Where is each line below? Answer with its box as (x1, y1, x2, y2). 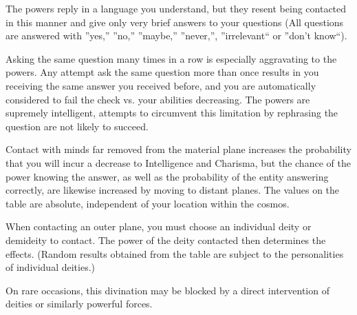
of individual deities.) (6, 260, 96, 274)
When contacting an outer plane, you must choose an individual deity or (6, 219, 312, 234)
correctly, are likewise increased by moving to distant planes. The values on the (6, 183, 340, 197)
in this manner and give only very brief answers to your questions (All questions (6, 14, 344, 29)
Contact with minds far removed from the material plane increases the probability (6, 142, 351, 156)
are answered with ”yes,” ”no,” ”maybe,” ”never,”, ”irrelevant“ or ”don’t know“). (6, 28, 347, 43)
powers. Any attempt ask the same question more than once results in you (6, 65, 319, 79)
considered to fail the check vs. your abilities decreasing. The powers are (6, 92, 310, 106)
